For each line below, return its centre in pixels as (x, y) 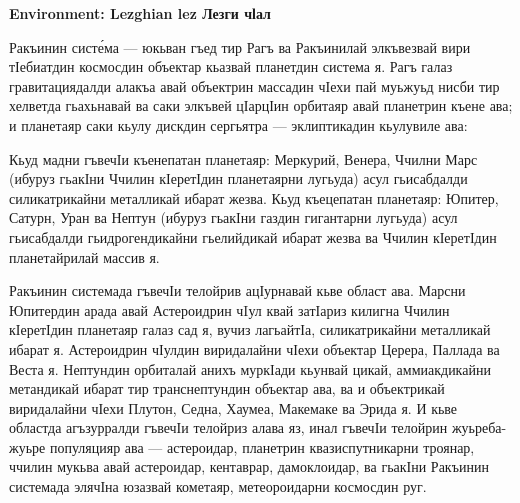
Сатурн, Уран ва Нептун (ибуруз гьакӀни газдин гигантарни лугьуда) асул (233, 217)
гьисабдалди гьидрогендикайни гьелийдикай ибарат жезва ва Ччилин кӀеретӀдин (253, 236)
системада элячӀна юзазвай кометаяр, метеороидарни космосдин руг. (218, 486)
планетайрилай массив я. (84, 256)
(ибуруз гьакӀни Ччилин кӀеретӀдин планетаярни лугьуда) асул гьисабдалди (238, 178)
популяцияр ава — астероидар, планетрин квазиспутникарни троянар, (262, 446)
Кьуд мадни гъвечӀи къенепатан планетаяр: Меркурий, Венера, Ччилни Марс (243, 158)
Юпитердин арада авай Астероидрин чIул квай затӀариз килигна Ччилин (229, 309)
